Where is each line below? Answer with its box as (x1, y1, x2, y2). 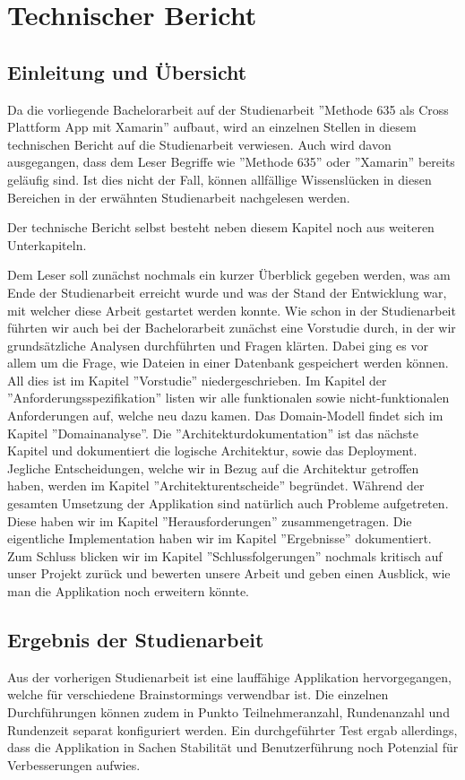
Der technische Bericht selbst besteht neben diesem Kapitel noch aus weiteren (7, 218, 435, 237)
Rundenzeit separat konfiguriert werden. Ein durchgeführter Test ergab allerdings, (7, 720, 458, 739)
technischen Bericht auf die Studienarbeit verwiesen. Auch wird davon (7, 134, 392, 153)
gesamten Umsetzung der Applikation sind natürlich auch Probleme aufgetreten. (7, 494, 449, 513)
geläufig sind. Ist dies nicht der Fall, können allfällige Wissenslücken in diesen (7, 169, 432, 188)
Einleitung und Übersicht (7, 57, 247, 85)
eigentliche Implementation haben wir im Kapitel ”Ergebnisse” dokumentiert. (7, 529, 432, 548)
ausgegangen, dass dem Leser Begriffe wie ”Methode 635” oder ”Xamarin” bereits (7, 152, 455, 171)
